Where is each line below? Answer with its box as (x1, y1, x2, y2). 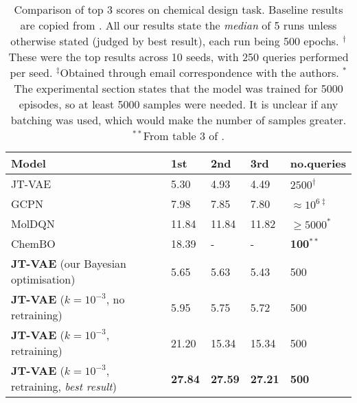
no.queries (290, 155, 346, 171)
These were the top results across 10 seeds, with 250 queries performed (8, 49, 349, 65)
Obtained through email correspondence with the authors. (60, 65, 339, 80)
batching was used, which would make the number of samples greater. (10, 112, 347, 128)
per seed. (10, 65, 53, 80)
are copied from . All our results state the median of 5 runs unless (20, 17, 337, 33)
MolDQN (11, 216, 55, 231)
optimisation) (11, 271, 76, 287)
